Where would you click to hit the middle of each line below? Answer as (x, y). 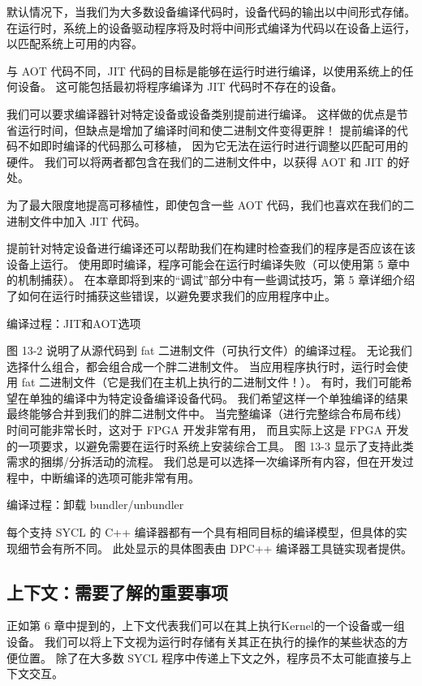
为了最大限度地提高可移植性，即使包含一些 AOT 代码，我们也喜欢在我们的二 (211, 204)
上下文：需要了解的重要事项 (117, 591)
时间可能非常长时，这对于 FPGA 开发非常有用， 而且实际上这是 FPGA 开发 (208, 430)
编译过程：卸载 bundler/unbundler (95, 505)
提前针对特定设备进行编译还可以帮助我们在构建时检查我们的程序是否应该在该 (211, 248)
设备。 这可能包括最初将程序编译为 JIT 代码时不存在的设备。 (180, 86)
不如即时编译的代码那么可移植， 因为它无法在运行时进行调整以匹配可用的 (213, 146)
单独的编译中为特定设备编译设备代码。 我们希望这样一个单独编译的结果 (218, 397)
